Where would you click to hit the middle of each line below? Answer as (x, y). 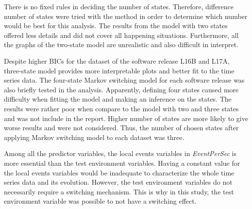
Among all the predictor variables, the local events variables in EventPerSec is (120, 153)
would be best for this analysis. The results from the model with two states (116, 26)
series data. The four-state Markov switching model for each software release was (124, 80)
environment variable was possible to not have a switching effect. (100, 201)
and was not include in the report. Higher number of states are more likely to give (126, 118)
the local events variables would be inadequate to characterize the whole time (119, 172)
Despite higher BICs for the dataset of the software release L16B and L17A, (117, 61)
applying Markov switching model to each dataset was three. (94, 137)
